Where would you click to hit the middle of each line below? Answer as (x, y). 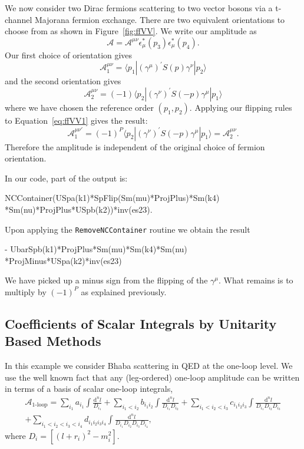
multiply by (26, 291)
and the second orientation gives (63, 81)
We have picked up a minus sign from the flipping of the (106, 280)
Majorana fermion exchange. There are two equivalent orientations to (160, 19)
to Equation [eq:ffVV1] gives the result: (76, 120)
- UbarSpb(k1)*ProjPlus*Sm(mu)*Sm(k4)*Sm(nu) (96, 249)
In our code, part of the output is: (66, 178)
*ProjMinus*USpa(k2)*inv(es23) (63, 260)
